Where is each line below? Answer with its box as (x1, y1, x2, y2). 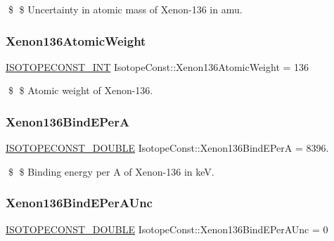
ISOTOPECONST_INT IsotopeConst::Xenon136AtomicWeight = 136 (6, 59, 309, 74)
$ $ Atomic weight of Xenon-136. (8, 83, 153, 98)
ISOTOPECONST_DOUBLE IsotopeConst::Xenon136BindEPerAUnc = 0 (6, 221, 328, 236)
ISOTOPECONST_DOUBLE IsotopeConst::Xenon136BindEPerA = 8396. (6, 141, 329, 155)
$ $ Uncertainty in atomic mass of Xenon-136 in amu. (8, 2, 243, 16)
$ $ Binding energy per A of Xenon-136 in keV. (8, 164, 214, 178)
